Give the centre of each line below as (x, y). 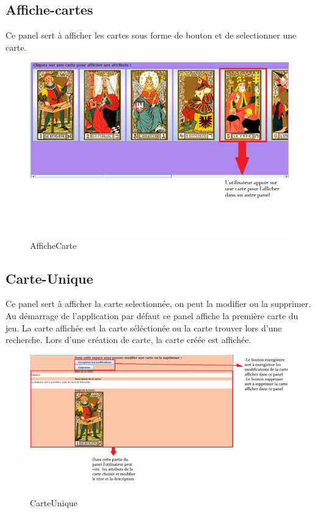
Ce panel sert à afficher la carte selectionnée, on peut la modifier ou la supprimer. (158, 304)
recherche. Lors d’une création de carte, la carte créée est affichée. (129, 340)
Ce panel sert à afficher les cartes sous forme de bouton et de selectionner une (151, 35)
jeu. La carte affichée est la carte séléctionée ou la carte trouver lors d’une (144, 327)
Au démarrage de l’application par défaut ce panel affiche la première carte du (152, 315)
